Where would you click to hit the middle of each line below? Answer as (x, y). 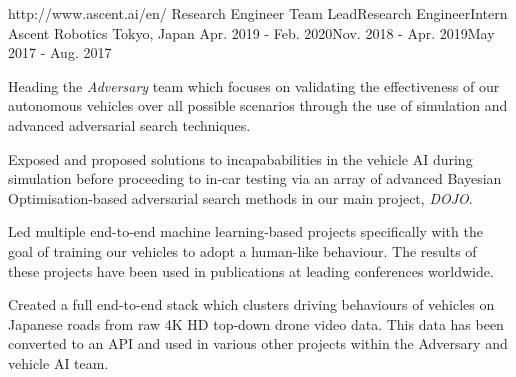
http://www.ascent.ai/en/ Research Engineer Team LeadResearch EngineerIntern (258, 13)
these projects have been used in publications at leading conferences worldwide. (251, 270)
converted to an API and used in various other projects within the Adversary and (258, 343)
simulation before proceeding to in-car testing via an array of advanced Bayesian (255, 178)
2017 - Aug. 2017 (60, 52)
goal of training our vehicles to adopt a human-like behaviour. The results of (242, 250)
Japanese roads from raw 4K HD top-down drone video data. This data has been (256, 323)
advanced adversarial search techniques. (129, 124)
